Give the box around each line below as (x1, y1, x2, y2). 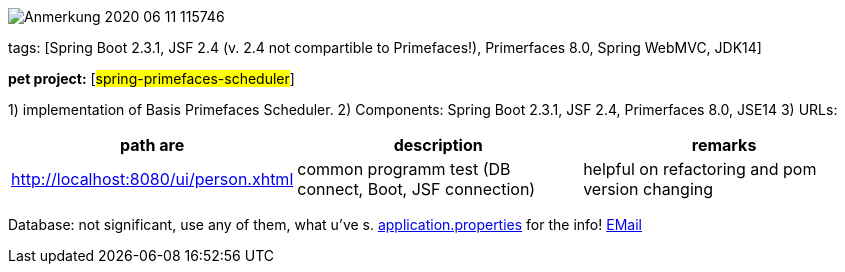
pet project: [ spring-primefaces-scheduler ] (8, 70, 295, 87)
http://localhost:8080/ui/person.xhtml (11, 169, 294, 189)
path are (120, 135, 185, 155)
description (393, 135, 483, 155)
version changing (583, 179, 714, 199)
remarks (691, 135, 757, 155)
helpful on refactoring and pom (583, 159, 817, 179)
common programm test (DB (297, 159, 511, 179)
